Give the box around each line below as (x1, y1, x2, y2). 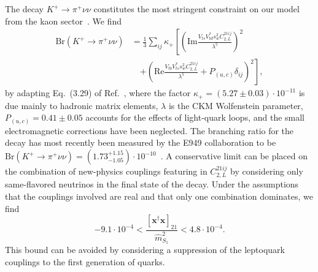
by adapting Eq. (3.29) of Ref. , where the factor (5, 86, 191, 99)
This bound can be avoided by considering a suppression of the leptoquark (5, 243, 285, 256)
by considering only (230, 165, 303, 177)
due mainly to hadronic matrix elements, (5, 99, 158, 111)
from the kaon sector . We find (5, 14, 122, 27)
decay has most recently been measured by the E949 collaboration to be (5, 136, 276, 149)
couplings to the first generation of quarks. (5, 255, 165, 268)
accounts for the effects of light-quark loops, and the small (85, 111, 305, 124)
